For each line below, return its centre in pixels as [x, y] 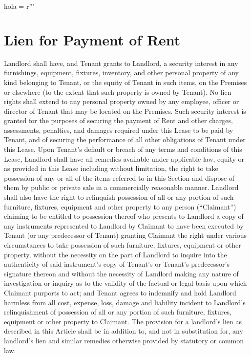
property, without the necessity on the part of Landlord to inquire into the [115, 254]
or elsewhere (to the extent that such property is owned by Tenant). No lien [118, 92]
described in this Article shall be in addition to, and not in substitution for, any [124, 331]
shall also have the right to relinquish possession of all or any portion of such [119, 197]
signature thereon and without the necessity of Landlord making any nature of [121, 273]
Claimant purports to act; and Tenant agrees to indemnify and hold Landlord [120, 292]
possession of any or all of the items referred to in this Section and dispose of [119, 178]
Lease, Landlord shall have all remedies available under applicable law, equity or [124, 158]
